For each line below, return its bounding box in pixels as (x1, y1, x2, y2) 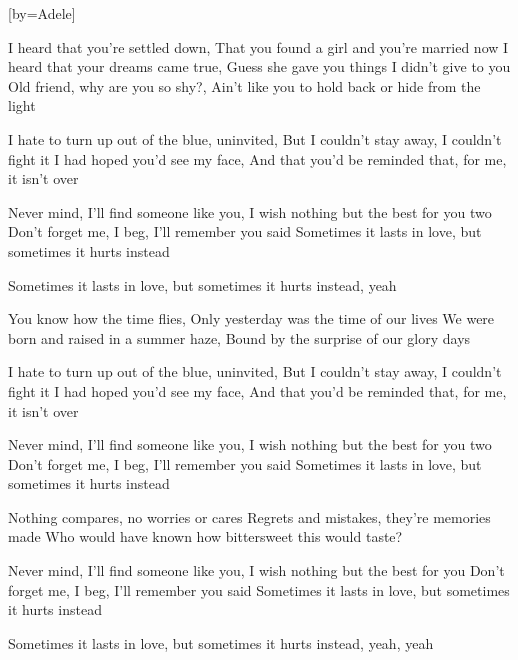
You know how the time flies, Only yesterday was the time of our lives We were (8, 308, 495, 329)
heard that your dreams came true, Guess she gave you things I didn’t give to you (8, 56, 511, 77)
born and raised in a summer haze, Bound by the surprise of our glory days (8, 327, 471, 348)
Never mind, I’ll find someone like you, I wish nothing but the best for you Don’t (8, 560, 505, 581)
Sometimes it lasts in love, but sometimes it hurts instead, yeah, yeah (8, 632, 434, 653)
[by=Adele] (8, 3, 76, 23)
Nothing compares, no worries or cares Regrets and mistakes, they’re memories (8, 506, 491, 527)
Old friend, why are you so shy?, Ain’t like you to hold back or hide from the (8, 75, 481, 96)
